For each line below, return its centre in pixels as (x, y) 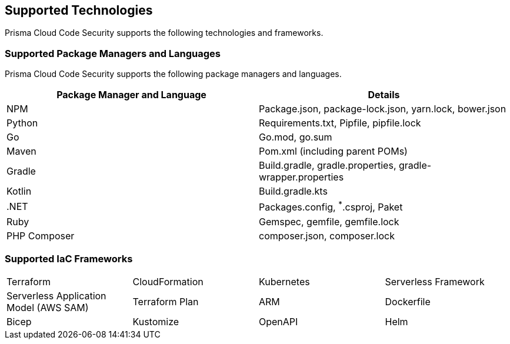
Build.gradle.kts (293, 191)
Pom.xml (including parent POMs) (333, 151)
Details (384, 95)
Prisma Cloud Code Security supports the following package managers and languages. (173, 74)
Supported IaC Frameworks (69, 258)
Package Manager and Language (131, 95)
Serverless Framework (435, 282)
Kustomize (156, 322)
